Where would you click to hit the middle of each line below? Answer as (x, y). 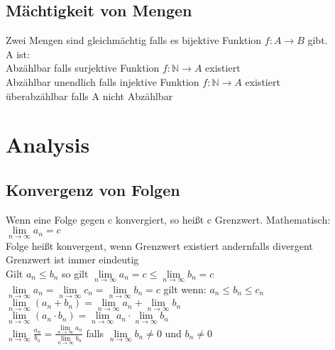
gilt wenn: (185, 289)
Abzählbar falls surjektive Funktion (83, 68)
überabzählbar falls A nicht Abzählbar (89, 95)
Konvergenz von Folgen (93, 189)
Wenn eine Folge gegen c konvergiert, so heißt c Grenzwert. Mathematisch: (168, 219)
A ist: (18, 54)
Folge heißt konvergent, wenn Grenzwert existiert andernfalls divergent (159, 245)
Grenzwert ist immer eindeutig (72, 259)
